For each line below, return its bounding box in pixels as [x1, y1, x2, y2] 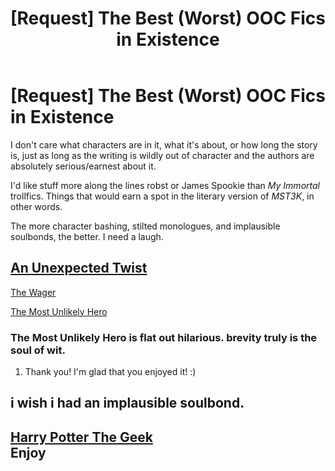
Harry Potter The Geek [10, 428, 153, 446]
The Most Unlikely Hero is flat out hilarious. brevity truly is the [10, 330, 318, 344]
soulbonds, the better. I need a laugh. [10, 230, 164, 242]
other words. [10, 200, 63, 212]
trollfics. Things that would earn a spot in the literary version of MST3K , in [10, 190, 315, 202]
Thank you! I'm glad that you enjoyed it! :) [24, 366, 197, 378]
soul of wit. [10, 343, 66, 357]
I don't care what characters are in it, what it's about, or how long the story [10, 138, 318, 151]
